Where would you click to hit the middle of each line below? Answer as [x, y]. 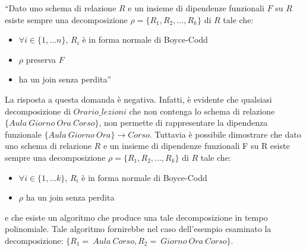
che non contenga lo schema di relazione [202, 111]
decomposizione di [38, 111]
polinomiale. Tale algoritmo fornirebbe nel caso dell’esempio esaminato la [138, 229]
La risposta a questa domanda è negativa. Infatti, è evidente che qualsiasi [138, 99]
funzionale [23, 134]
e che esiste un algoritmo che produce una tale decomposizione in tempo [136, 217]
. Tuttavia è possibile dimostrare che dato [225, 134]
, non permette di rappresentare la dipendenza [183, 123]
